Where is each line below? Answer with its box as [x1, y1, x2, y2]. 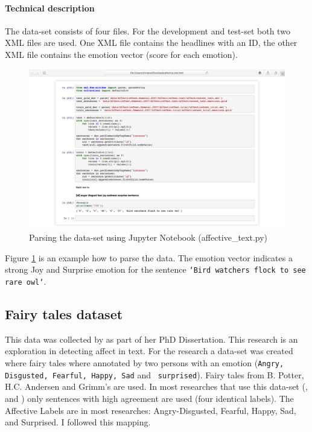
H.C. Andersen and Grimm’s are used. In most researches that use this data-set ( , [5, 380, 308, 393]
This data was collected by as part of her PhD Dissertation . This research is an [5, 332, 298, 345]
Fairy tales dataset [5, 305, 123, 323]
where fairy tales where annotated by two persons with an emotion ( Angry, [5, 357, 284, 369]
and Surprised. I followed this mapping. [5, 416, 151, 428]
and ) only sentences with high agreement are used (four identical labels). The [5, 392, 294, 404]
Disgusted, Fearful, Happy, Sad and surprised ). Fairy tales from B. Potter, [5, 368, 304, 381]
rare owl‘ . [5, 275, 46, 288]
